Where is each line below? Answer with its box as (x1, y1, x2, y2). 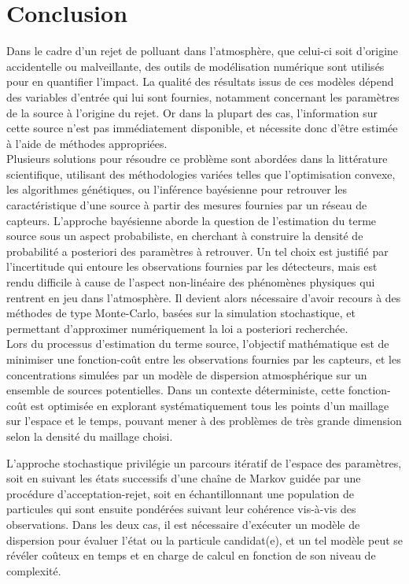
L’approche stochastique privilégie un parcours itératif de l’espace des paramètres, (6, 454, 402, 471)
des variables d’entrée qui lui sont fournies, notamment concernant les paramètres (6, 88, 400, 105)
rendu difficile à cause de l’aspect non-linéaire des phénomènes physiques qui (6, 274, 375, 290)
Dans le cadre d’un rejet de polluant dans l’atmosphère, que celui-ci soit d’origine (6, 43, 399, 59)
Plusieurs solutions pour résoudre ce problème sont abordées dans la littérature (6, 150, 388, 167)
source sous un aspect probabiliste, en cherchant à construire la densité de (6, 227, 363, 244)
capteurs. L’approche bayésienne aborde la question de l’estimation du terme (6, 212, 377, 228)
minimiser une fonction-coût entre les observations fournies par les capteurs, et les (6, 351, 401, 367)
